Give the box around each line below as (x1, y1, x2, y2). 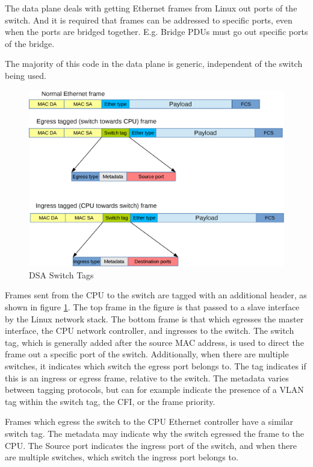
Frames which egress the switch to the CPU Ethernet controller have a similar (5, 415, 294, 428)
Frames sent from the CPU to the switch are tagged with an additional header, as (5, 289, 307, 301)
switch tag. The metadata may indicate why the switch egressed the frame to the (5, 427, 304, 440)
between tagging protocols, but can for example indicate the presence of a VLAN (5, 383, 304, 396)
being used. (5, 69, 46, 81)
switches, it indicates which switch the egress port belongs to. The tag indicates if (5, 360, 306, 372)
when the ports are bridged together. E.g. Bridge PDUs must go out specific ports (5, 25, 308, 38)
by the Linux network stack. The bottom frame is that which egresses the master (5, 312, 304, 325)
